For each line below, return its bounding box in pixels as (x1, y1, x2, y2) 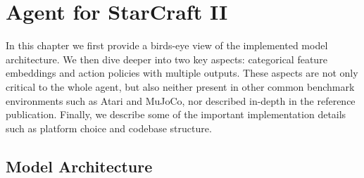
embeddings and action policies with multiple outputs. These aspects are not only (6, 65, 358, 80)
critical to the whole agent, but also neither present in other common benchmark (6, 79, 355, 94)
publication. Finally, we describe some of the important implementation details (6, 107, 346, 122)
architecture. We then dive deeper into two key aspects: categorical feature (6, 51, 327, 66)
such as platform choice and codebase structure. (6, 120, 212, 135)
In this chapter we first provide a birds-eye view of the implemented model (6, 38, 328, 53)
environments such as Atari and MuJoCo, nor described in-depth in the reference (6, 93, 356, 108)
